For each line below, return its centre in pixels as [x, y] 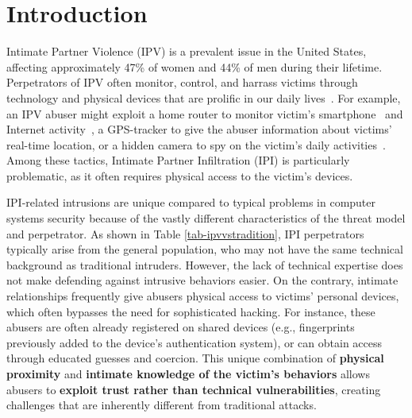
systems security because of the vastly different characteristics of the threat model [206, 218]
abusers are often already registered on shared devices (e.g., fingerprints [181, 327]
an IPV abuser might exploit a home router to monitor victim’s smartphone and [205, 113]
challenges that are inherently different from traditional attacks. [162, 405]
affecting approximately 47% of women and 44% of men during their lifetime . [194, 66]
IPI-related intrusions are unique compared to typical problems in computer [191, 202]
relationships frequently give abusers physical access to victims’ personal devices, [203, 296]
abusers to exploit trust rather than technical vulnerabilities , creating [194, 389]
